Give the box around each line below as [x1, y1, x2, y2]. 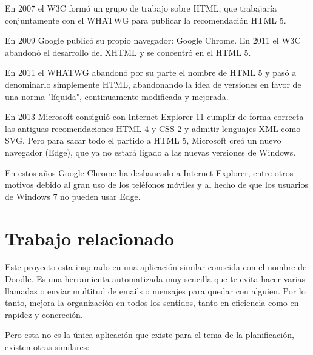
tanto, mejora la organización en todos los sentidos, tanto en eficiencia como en [5, 296, 299, 309]
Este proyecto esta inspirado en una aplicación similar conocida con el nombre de [5, 260, 307, 273]
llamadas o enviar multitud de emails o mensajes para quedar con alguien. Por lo [5, 284, 306, 297]
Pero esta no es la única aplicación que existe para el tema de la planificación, [5, 328, 294, 341]
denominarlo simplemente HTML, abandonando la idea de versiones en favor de [5, 78, 301, 90]
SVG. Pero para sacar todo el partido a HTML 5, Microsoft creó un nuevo [5, 134, 281, 147]
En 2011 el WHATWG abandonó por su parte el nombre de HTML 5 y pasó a [5, 66, 297, 79]
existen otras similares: [5, 340, 90, 353]
